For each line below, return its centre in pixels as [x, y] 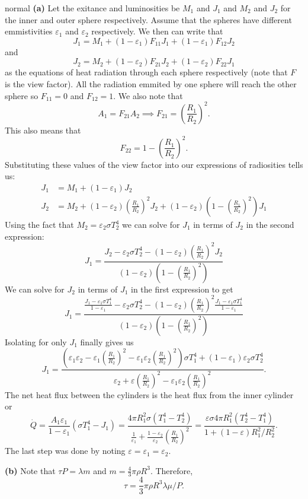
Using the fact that [39, 224]
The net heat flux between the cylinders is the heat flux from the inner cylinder [149, 394]
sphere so [22, 95]
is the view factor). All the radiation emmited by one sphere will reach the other [151, 83]
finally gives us [107, 341]
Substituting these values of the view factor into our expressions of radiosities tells [154, 164]
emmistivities [29, 31]
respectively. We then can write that [157, 31]
